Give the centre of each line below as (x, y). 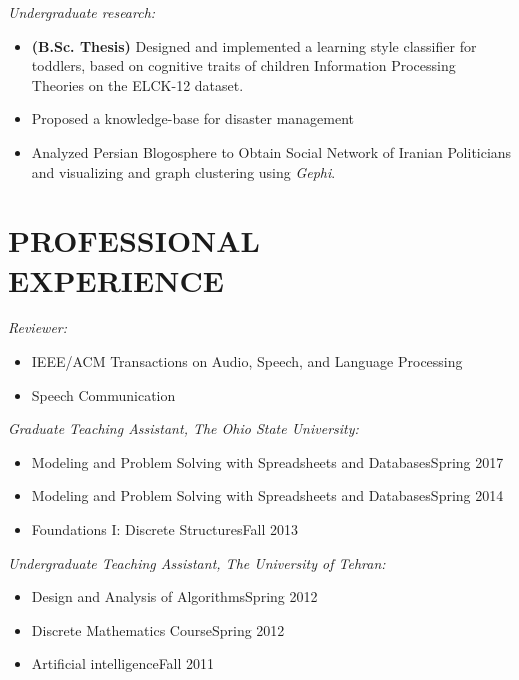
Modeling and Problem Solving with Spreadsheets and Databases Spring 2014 (267, 495)
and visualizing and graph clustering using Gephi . (183, 171)
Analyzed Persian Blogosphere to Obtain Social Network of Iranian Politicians (271, 151)
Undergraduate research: (82, 12)
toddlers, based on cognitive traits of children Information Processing (243, 65)
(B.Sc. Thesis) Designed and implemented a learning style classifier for (254, 45)
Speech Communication (103, 394)
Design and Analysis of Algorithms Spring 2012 (174, 596)
